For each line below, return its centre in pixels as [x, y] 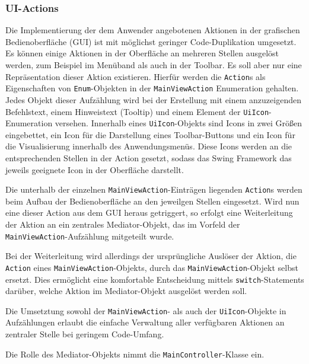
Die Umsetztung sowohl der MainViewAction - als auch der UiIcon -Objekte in [146, 310]
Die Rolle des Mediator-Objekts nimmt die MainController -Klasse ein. [135, 354]
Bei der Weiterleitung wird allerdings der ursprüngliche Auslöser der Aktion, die [151, 256]
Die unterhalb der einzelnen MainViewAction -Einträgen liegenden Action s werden [154, 189]
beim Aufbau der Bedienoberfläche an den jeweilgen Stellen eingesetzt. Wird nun [152, 201]
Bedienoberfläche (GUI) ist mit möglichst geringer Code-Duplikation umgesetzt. [151, 41]
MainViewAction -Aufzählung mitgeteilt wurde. [90, 236]
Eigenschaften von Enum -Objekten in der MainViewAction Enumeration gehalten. [152, 88]
